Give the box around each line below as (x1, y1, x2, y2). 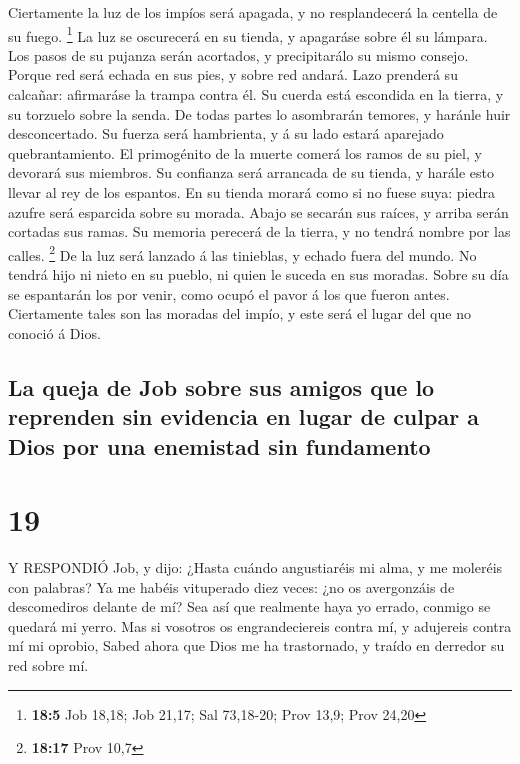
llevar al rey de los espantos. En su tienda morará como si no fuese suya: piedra (8, 182, 496, 202)
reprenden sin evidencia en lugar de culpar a (8, 401, 479, 432)
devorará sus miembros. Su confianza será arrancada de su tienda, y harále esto (8, 162, 495, 183)
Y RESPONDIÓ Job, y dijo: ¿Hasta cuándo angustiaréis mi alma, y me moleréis (8, 557, 503, 578)
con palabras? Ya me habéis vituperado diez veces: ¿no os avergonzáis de (8, 576, 455, 597)
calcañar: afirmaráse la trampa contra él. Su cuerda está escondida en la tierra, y (8, 84, 504, 105)
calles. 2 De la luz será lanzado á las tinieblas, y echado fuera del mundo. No (8, 241, 477, 265)
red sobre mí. (8, 655, 89, 676)
